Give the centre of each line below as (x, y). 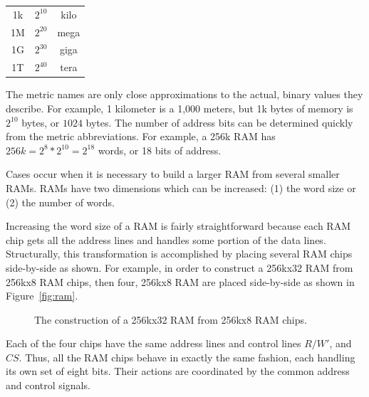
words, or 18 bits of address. (160, 150)
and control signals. (48, 385)
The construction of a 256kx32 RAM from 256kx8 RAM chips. (171, 319)
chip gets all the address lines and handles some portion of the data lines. (166, 239)
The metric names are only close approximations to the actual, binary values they (184, 94)
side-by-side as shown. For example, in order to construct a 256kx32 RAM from (180, 267)
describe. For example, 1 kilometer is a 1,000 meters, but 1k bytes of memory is (180, 108)
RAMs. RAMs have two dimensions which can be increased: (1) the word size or (181, 187)
